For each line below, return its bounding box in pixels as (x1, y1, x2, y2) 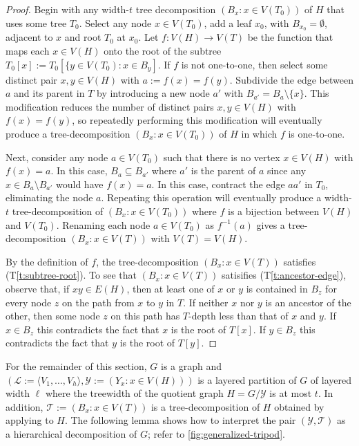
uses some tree (6, 15, 67, 30)
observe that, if (6, 281, 70, 295)
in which (241, 127, 278, 141)
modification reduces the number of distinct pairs (6, 99, 214, 113)
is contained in (246, 281, 308, 295)
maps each (6, 44, 50, 58)
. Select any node (79, 15, 152, 30)
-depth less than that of (188, 308, 289, 323)
